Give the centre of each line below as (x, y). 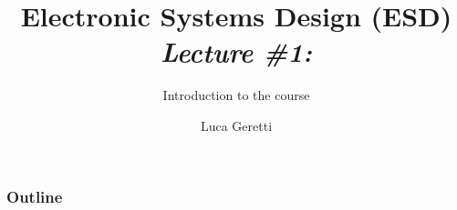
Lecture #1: (236, 52)
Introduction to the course (236, 95)
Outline (35, 196)
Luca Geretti (236, 125)
